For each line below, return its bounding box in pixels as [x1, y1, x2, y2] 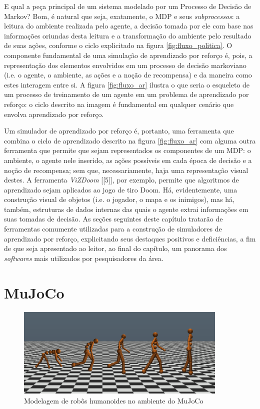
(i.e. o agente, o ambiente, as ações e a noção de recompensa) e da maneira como [4, 69, 252, 80]
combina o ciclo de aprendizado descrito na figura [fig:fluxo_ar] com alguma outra [4, 135, 256, 145]
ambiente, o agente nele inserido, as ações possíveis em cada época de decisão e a [4, 154, 252, 165]
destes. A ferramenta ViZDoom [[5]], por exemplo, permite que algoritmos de [4, 174, 239, 185]
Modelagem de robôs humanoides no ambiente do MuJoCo [24, 395, 203, 405]
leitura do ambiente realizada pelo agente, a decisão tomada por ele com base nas [4, 20, 253, 31]
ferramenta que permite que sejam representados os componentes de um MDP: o [4, 145, 251, 155]
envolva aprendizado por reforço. [4, 108, 104, 119]
